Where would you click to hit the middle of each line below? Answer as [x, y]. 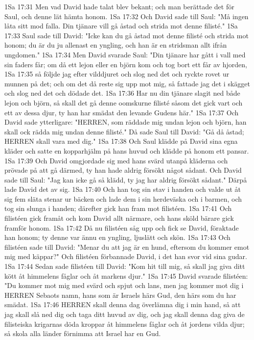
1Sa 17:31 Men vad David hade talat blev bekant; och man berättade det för [119, 6]
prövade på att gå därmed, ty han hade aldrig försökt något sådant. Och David [123, 170]
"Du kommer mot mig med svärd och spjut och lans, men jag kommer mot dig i [124, 285]
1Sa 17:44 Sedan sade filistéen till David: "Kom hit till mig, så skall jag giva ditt [125, 266]
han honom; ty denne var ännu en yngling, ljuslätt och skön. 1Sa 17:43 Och [117, 237]
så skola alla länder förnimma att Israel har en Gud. [83, 333]
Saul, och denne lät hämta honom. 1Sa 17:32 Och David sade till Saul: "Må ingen [127, 16]
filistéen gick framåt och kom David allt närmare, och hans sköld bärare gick [119, 218]
